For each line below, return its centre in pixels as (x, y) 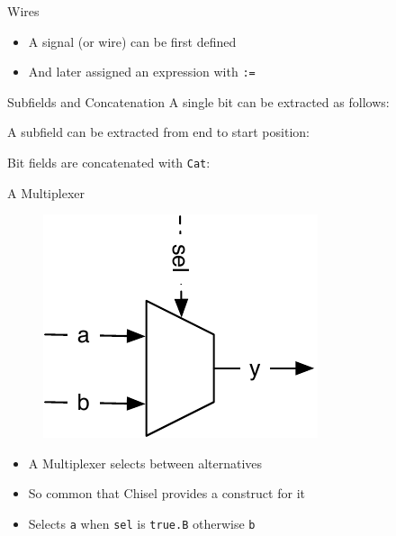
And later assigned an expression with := (142, 72)
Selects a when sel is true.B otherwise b (142, 524)
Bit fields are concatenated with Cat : (109, 163)
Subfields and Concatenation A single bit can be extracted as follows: (198, 101)
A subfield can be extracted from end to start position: (158, 132)
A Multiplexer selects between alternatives (145, 463)
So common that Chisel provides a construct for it (166, 493)
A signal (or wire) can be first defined (132, 41)
